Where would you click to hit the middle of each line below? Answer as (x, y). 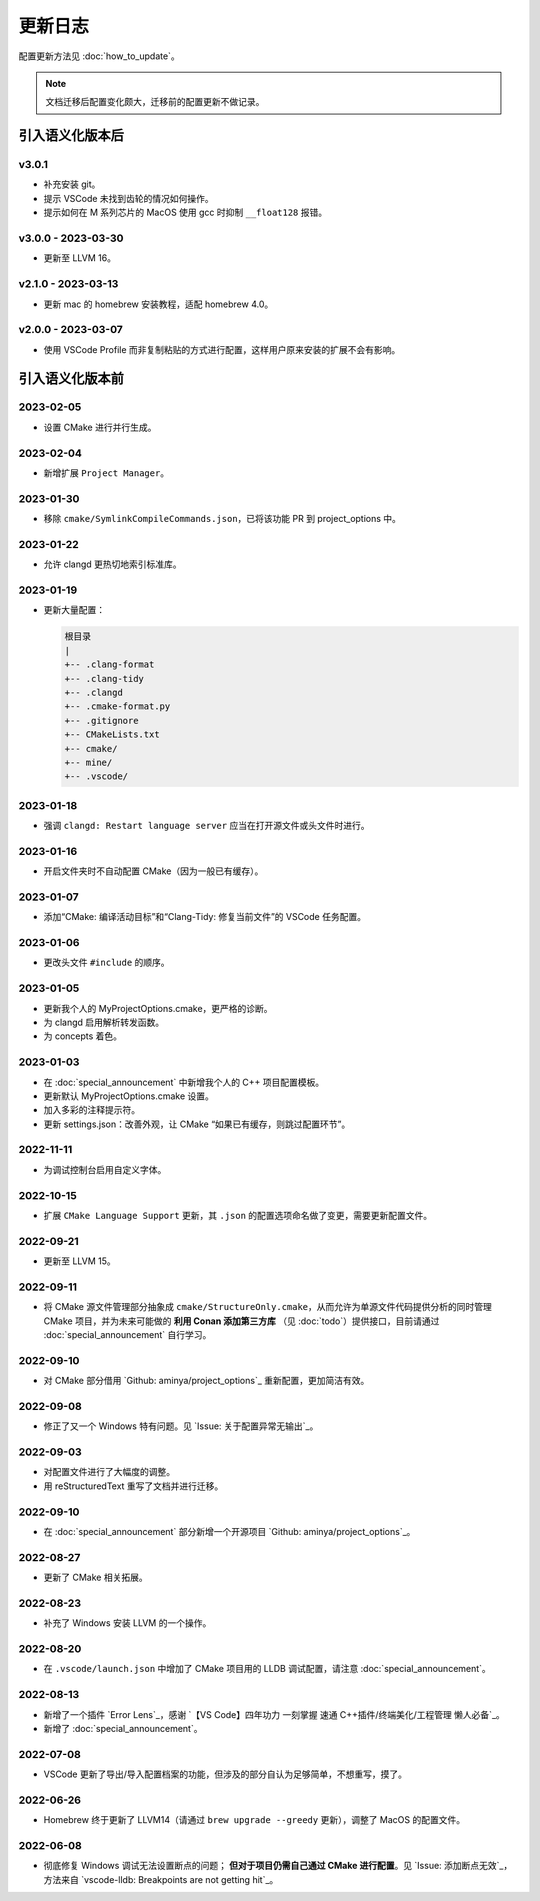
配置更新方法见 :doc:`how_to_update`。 (99, 56)
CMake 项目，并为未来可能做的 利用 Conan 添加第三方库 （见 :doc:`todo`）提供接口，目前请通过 (241, 1321)
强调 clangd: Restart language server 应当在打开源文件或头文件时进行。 (206, 826)
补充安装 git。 (72, 184)
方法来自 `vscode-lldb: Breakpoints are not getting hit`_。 (161, 1879)
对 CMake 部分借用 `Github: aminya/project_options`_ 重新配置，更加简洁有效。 (206, 1381)
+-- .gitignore (101, 720)
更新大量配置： (74, 610)
